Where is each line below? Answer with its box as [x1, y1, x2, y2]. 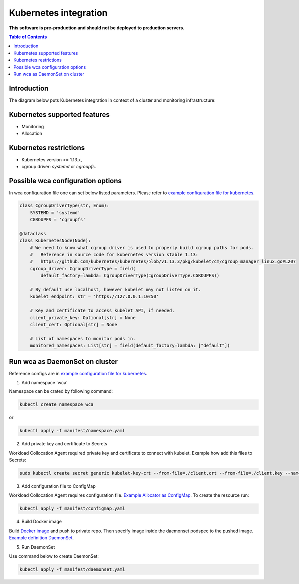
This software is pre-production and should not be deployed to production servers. [9, 25, 185, 31]
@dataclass [19, 231, 46, 236]
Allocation [21, 130, 42, 137]
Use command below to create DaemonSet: [9, 553, 99, 559]
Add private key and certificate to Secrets [21, 441, 107, 447]
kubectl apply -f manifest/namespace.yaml [19, 428, 125, 434]
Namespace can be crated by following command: [9, 389, 113, 394]
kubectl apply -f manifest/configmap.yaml [19, 506, 125, 511]
